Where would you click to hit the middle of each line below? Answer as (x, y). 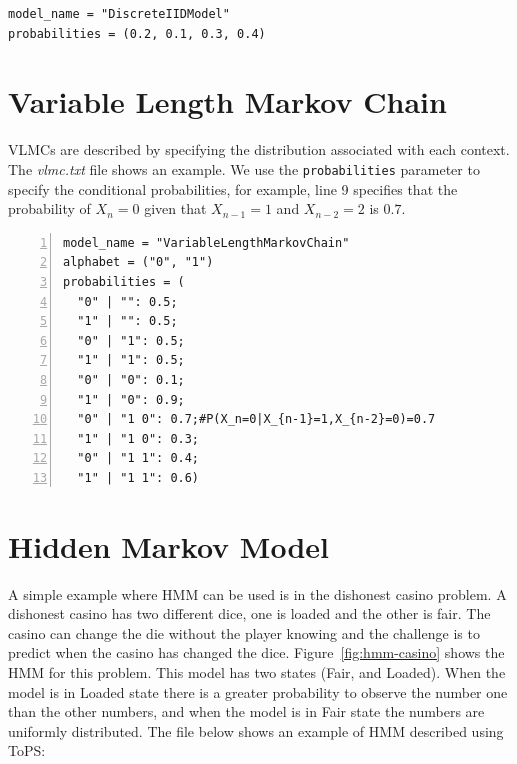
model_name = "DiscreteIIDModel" (119, 14)
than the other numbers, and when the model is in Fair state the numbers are (246, 711)
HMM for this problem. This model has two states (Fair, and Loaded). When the (257, 671)
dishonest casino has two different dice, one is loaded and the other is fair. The (249, 613)
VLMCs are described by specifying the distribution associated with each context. (259, 149)
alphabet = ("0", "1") (138, 262)
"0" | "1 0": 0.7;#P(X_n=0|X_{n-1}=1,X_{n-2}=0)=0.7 (256, 419)
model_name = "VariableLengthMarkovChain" (206, 242)
